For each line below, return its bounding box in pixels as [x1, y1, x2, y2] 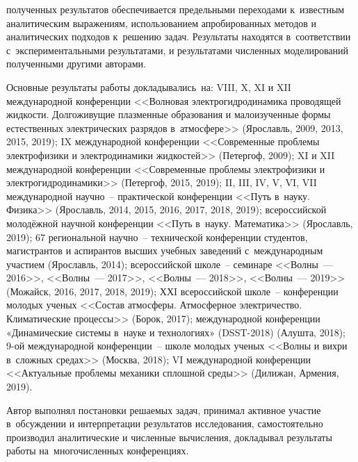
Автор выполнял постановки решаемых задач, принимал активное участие [6, 402, 321, 417]
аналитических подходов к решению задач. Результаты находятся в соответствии [6, 29, 351, 44]
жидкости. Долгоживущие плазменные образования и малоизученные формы [6, 107, 331, 122]
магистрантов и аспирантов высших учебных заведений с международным [6, 243, 323, 258]
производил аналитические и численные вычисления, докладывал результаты [6, 429, 332, 444]
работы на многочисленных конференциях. [6, 443, 189, 458]
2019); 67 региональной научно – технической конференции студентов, [6, 229, 308, 244]
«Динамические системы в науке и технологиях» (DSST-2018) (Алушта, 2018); [6, 324, 346, 339]
